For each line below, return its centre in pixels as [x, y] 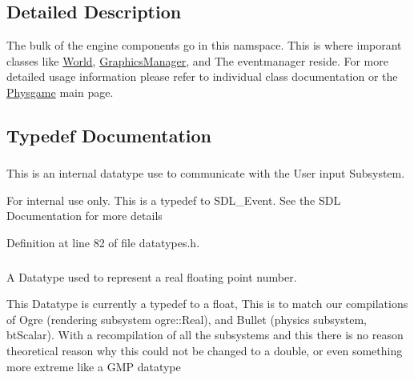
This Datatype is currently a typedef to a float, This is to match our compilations [207, 304]
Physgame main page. [60, 92]
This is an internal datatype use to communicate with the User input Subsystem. [206, 173]
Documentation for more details [84, 216]
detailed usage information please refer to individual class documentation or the [202, 76]
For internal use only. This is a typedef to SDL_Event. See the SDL [174, 200]
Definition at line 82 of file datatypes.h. [103, 243]
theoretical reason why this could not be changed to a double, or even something [205, 350]
